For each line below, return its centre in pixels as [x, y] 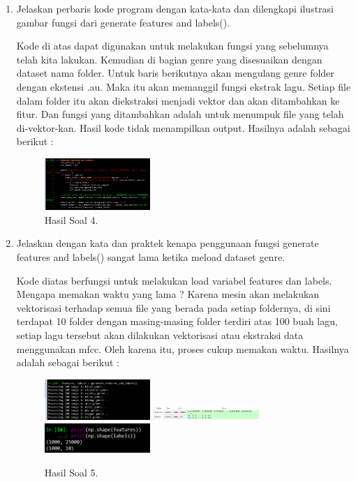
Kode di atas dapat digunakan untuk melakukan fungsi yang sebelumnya [172, 46]
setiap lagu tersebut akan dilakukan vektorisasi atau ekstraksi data [160, 334]
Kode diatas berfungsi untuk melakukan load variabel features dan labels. [174, 280]
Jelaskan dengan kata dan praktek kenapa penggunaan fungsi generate [168, 243]
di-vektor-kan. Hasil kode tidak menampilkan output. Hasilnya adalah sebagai [183, 127]
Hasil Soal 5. [71, 472]
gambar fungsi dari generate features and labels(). [123, 22]
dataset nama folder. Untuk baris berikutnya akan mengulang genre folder [175, 73]
